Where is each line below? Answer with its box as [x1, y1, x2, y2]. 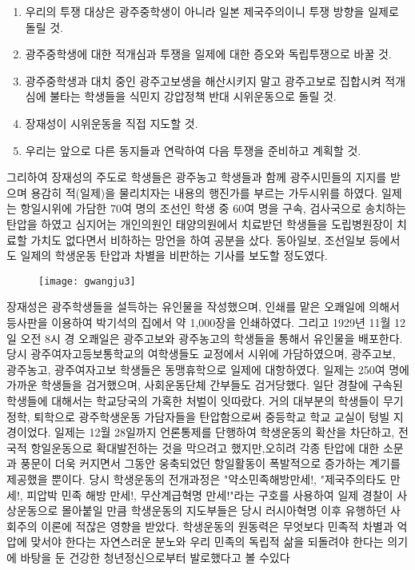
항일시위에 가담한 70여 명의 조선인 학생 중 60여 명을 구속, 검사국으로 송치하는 [20, 200, 406, 217]
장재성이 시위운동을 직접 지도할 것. [25, 114, 198, 131]
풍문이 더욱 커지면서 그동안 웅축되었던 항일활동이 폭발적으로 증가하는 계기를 [20, 455, 401, 472]
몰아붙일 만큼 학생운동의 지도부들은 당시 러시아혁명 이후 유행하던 [62, 502, 387, 519]
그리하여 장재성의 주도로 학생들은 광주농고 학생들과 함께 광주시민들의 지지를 [6, 169, 387, 185]
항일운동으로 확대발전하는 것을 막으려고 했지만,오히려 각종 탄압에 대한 [30, 439, 380, 456]
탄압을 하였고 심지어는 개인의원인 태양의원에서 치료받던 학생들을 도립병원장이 [6, 215, 393, 232]
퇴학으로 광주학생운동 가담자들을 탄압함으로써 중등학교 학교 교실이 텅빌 [34, 408, 390, 425]
